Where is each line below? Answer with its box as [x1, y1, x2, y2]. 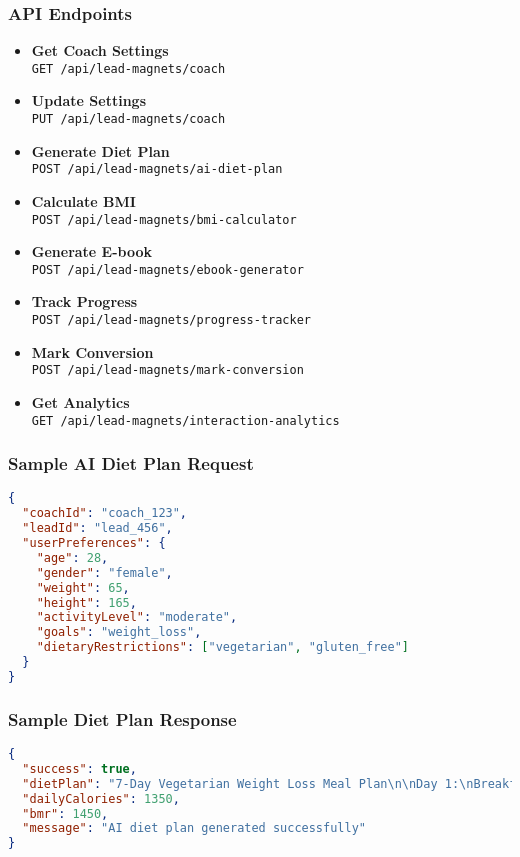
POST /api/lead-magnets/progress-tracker [31, 313, 311, 328]
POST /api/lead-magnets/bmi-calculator [31, 212, 297, 227]
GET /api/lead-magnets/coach [31, 61, 226, 76]
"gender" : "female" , [36, 565, 173, 580]
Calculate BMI [31, 190, 136, 211]
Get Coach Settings [31, 40, 169, 61]
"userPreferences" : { [22, 536, 166, 551]
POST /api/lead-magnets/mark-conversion [31, 363, 304, 378]
